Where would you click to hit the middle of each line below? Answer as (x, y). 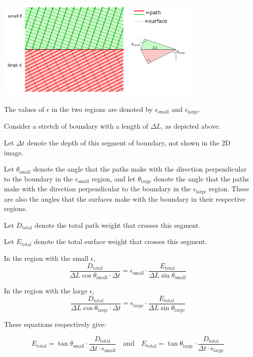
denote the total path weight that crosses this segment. (118, 225)
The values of (24, 109)
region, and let (113, 178)
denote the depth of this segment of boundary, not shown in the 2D (128, 142)
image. (14, 152)
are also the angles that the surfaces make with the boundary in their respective (125, 198)
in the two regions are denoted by (102, 109)
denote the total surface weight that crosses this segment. (121, 241)
